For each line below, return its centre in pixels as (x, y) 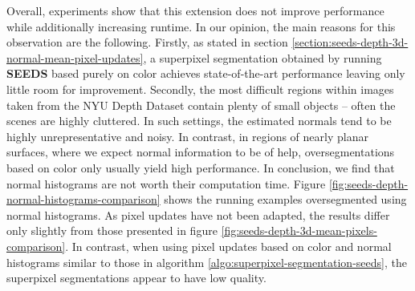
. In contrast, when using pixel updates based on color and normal (228, 246)
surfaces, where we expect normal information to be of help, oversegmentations (201, 152)
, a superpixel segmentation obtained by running (262, 57)
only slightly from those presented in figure (112, 230)
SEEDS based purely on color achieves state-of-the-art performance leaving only (206, 73)
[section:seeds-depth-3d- (350, 42)
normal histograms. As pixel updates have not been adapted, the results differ (198, 214)
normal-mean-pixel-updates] (75, 57)
